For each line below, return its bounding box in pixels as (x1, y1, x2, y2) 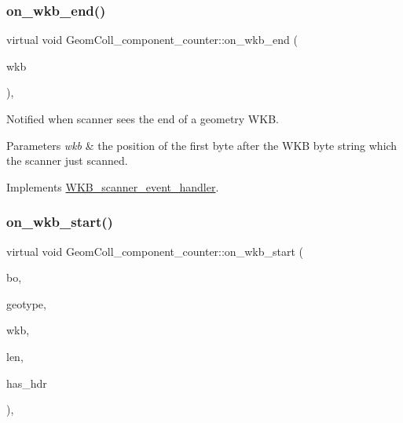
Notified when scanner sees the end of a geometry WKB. (6, 111, 279, 126)
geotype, (6, 295, 46, 312)
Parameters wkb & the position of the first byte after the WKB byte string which (6, 137, 398, 153)
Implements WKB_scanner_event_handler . (6, 178, 219, 195)
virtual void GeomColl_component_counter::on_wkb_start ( (6, 242, 303, 259)
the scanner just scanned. (6, 152, 128, 169)
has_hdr (6, 374, 47, 391)
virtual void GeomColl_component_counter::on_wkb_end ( (6, 31, 298, 48)
